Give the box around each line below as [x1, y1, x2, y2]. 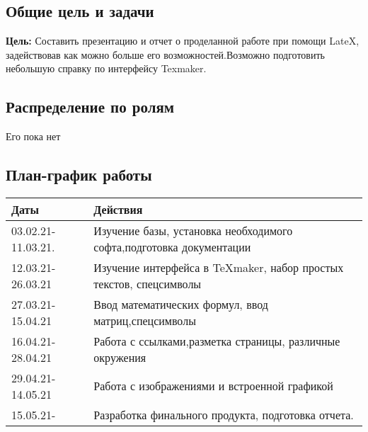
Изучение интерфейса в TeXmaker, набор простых [93, 258, 344, 275]
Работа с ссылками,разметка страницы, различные [93, 332, 340, 349]
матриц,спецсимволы [93, 312, 196, 329]
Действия [93, 200, 143, 217]
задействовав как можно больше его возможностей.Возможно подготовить [6, 47, 325, 62]
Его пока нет [6, 129, 61, 144]
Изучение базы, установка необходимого [93, 222, 293, 239]
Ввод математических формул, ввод [93, 295, 268, 312]
